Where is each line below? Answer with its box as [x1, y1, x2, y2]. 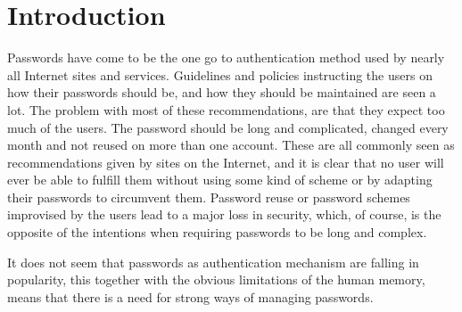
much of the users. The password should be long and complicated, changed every [7, 118, 449, 136]
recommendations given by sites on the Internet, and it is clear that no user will [7, 152, 444, 171]
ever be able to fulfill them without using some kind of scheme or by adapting [7, 170, 433, 189]
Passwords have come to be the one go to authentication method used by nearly [7, 48, 445, 67]
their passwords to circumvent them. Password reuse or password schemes [7, 187, 410, 206]
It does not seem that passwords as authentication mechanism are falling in [7, 252, 419, 271]
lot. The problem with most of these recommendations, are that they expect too [7, 100, 445, 119]
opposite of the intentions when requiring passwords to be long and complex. [7, 223, 427, 242]
